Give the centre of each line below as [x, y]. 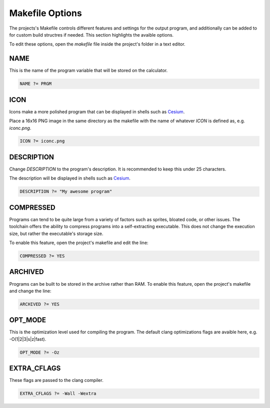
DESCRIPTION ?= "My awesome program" [66, 191]
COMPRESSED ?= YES [42, 256]
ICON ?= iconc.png [42, 141]
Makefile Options [45, 13]
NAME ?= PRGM [36, 84]
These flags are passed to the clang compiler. [56, 380]
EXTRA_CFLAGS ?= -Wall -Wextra [58, 394]
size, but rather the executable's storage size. [56, 234]
